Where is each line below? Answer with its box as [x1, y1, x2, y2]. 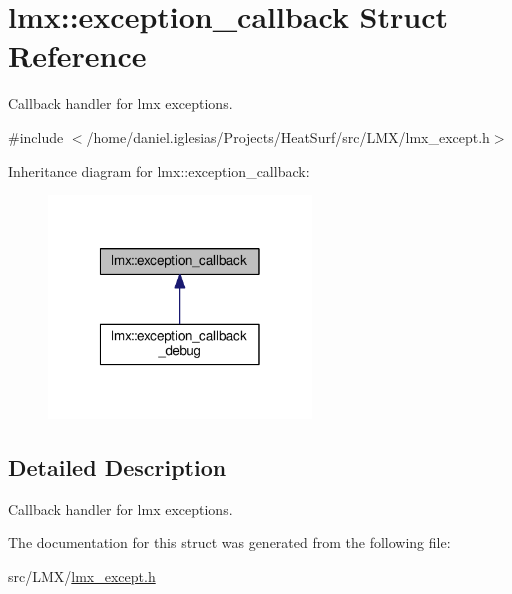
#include [8, 126, 64, 147]
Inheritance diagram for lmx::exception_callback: [8, 160, 310, 181]
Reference [8, 35, 147, 76]
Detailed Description [8, 451, 227, 482]
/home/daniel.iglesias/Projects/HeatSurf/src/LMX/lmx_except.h [86, 126, 490, 147]
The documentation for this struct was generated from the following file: [8, 532, 451, 553]
